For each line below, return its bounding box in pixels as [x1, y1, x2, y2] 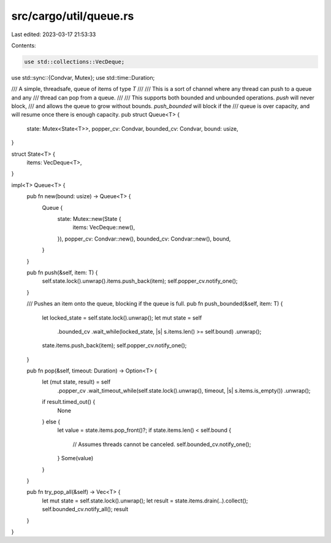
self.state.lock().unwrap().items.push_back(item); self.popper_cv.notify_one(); [42, 277, 238, 285]
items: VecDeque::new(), [72, 224, 135, 231]
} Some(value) [57, 455, 94, 462]
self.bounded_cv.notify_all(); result [42, 506, 129, 513]
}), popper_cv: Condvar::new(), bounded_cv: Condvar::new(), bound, [57, 235, 231, 242]
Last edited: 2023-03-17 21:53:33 [11, 31, 96, 38]
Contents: [11, 42, 36, 49]
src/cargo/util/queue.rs [11, 9, 134, 23]
